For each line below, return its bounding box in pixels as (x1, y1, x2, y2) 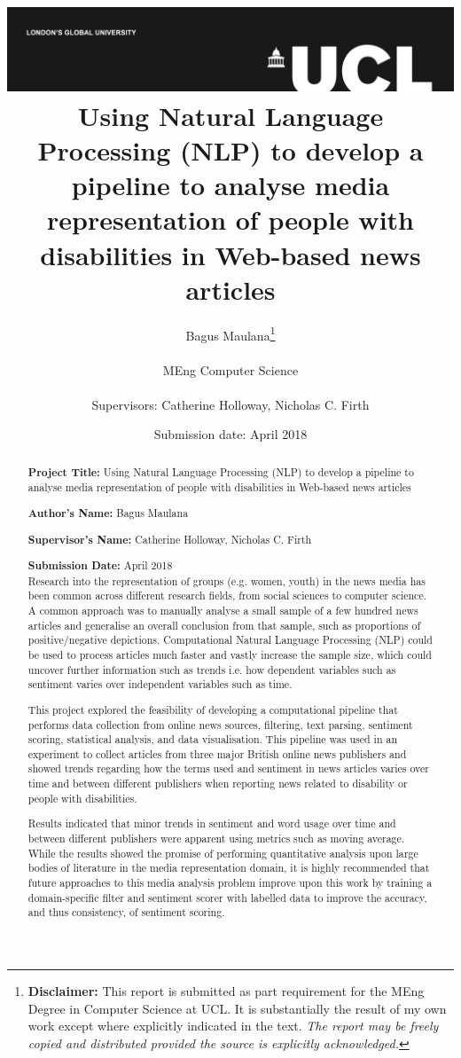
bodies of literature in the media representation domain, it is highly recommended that (27, 860, 430, 875)
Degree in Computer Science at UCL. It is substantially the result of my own (27, 999, 447, 1017)
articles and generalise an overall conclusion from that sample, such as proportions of (27, 617, 421, 632)
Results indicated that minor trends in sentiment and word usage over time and (27, 816, 396, 831)
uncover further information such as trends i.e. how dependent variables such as (27, 662, 396, 677)
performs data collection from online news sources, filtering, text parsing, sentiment (27, 717, 413, 732)
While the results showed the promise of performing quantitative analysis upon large (27, 845, 418, 860)
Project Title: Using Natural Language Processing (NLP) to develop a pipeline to (27, 464, 414, 480)
